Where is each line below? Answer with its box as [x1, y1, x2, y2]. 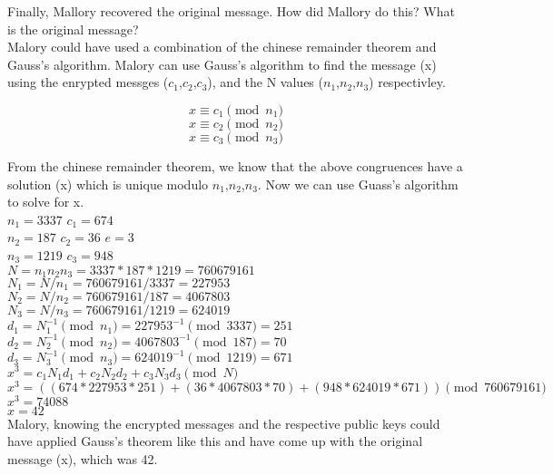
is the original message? [7, 19, 139, 38]
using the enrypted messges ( [7, 73, 169, 92]
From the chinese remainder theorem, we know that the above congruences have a [7, 156, 463, 175]
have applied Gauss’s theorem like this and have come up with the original [7, 431, 423, 451]
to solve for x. [7, 192, 84, 211]
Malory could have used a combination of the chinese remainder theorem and [7, 37, 437, 56]
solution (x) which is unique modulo [7, 174, 209, 193]
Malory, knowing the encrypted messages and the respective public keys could [7, 413, 440, 432]
